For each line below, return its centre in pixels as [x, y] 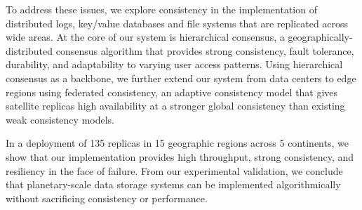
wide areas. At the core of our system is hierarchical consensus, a [145, 37]
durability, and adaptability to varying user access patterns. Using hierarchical [174, 64]
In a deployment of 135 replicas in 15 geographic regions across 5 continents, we [177, 143]
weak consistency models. [60, 119]
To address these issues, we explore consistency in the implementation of [161, 9]
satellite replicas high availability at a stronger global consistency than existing [175, 106]
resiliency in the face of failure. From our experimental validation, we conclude [174, 170]
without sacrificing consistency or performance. [107, 198]
